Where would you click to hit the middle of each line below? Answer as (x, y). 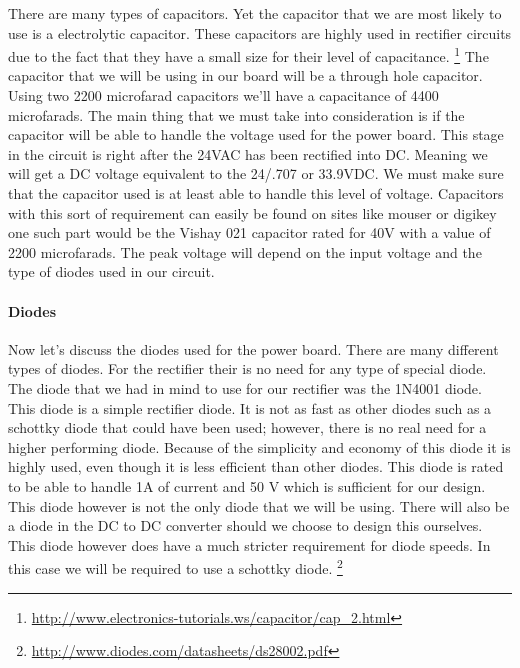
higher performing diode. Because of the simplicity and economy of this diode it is (259, 446)
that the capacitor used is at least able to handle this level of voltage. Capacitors (256, 193)
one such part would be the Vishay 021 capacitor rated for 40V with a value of (249, 232)
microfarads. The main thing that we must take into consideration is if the (236, 114)
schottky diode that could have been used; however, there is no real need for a (247, 427)
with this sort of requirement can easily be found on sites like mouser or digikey (252, 212)
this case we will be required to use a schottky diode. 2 (175, 566)
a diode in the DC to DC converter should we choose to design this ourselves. (245, 525)
